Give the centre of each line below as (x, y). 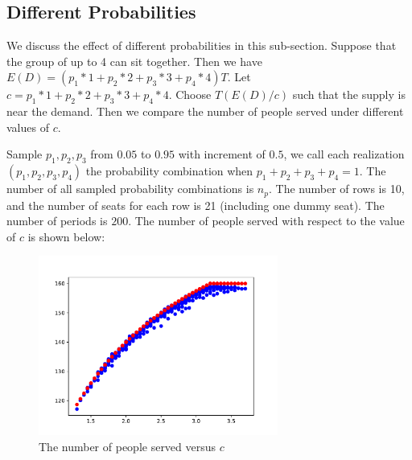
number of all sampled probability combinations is (130, 189)
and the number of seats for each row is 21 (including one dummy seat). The (196, 205)
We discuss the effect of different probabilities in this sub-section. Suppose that (202, 45)
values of (28, 127)
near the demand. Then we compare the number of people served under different (205, 111)
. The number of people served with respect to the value (266, 221)
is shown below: (66, 236)
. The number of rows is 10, (336, 189)
